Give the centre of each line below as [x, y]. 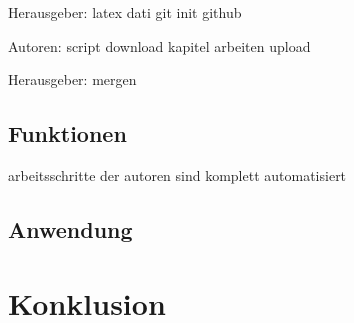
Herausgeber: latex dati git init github [125, 12]
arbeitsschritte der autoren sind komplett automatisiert [177, 174]
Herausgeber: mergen [72, 79]
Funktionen [67, 133]
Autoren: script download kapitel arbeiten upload [159, 45]
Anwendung [70, 228]
